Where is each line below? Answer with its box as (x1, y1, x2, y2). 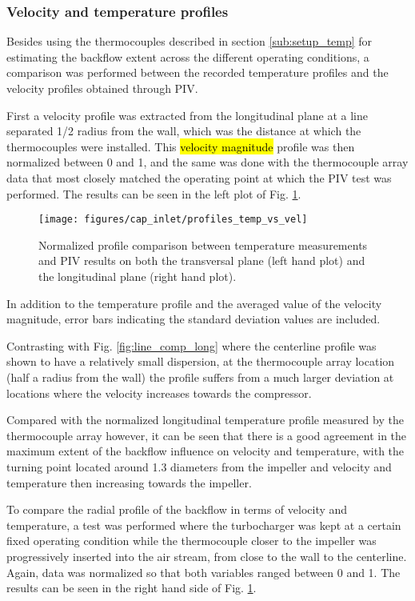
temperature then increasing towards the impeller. (6, 474, 252, 491)
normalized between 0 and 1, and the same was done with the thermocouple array (6, 154, 409, 170)
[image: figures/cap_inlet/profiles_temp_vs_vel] (38, 214, 308, 226)
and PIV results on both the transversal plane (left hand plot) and (38, 252, 365, 269)
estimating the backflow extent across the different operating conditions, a (6, 48, 369, 65)
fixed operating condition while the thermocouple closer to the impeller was (6, 532, 377, 549)
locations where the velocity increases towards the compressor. (6, 384, 312, 401)
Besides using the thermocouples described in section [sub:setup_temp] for (6, 33, 373, 50)
